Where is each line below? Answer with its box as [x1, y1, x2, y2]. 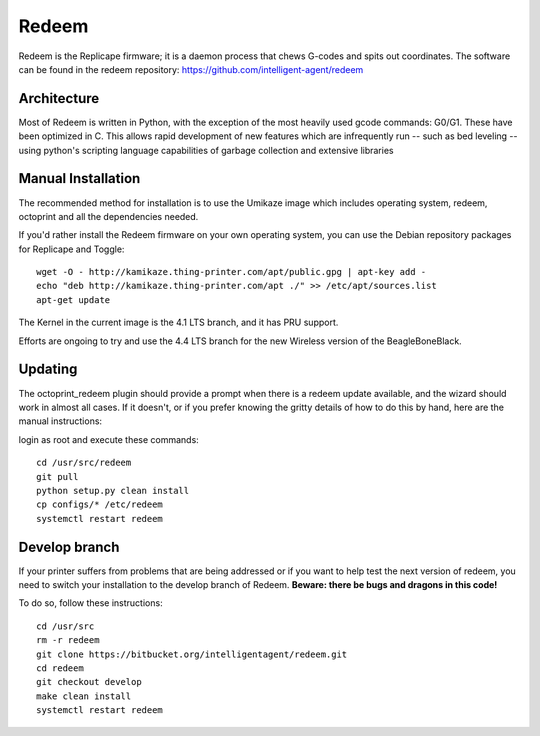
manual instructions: [18, 415, 103, 427]
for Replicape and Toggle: [18, 243, 125, 255]
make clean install [36, 690, 132, 702]
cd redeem [36, 662, 84, 674]
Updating [18, 361, 78, 378]
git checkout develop [36, 676, 142, 688]
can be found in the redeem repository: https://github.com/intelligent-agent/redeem [18, 63, 364, 75]
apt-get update [36, 294, 111, 305]
